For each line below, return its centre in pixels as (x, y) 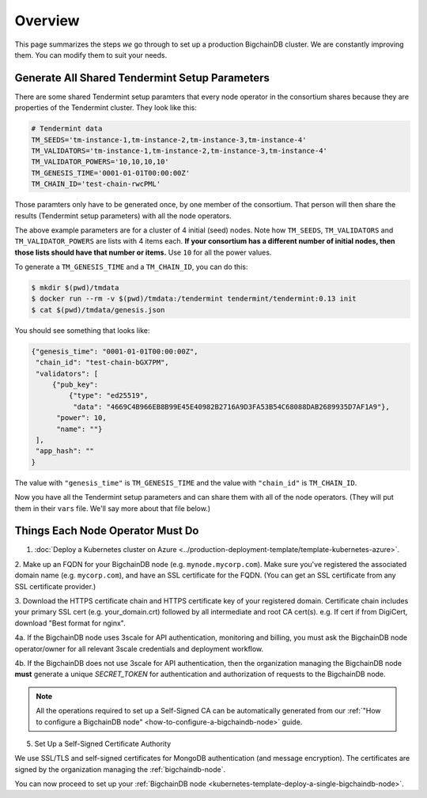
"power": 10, (81, 418)
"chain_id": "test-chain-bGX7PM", (102, 363)
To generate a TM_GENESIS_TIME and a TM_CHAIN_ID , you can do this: (131, 267)
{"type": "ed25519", (108, 396)
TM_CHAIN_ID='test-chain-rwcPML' (96, 184)
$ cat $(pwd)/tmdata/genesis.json (98, 310)
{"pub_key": (75, 385)
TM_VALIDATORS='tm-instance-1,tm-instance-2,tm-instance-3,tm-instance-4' (179, 151)
